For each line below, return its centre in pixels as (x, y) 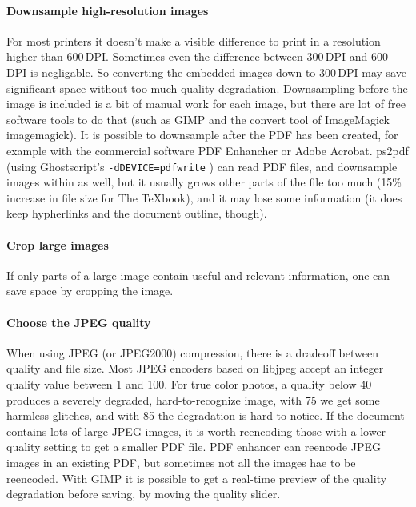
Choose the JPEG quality (79, 322)
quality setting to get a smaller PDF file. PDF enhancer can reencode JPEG (194, 447)
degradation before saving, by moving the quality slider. (144, 494)
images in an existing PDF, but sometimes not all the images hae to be (181, 462)
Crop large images (58, 244)
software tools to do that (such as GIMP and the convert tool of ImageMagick (198, 119)
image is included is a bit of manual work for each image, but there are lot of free (206, 104)
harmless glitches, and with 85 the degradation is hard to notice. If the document (206, 415)
